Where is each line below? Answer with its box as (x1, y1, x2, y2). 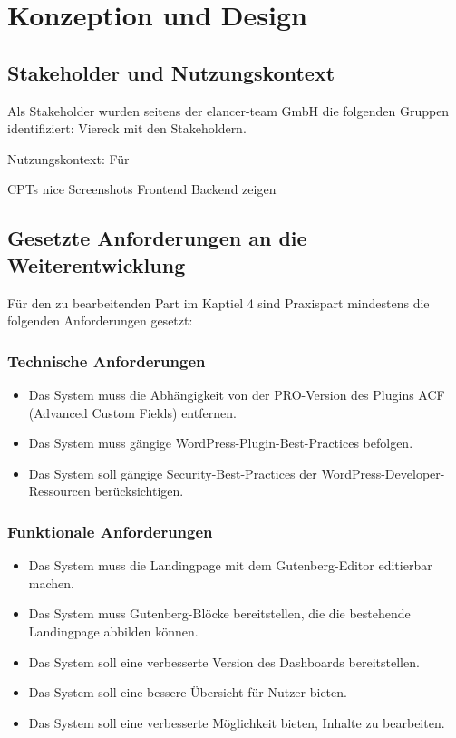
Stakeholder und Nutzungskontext (7, 58, 335, 86)
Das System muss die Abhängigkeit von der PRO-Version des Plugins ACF (28, 384, 445, 403)
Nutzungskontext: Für (7, 149, 130, 168)
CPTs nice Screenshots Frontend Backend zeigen (7, 180, 277, 199)
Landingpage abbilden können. (28, 621, 199, 640)
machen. (28, 573, 74, 592)
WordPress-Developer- (321, 463, 445, 482)
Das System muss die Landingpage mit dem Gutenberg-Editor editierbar (28, 556, 432, 575)
